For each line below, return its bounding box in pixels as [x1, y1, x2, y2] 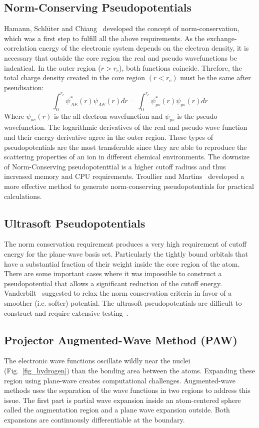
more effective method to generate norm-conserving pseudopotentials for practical [4, 181, 254, 191]
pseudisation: [4, 82, 44, 92]
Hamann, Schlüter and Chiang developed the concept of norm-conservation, [4, 23, 239, 34]
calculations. [4, 190, 42, 201]
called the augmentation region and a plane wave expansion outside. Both [4, 404, 230, 415]
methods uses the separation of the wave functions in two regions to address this [4, 385, 250, 395]
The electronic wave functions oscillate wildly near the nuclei [4, 355, 190, 366]
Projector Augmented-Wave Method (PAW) [4, 332, 237, 347]
